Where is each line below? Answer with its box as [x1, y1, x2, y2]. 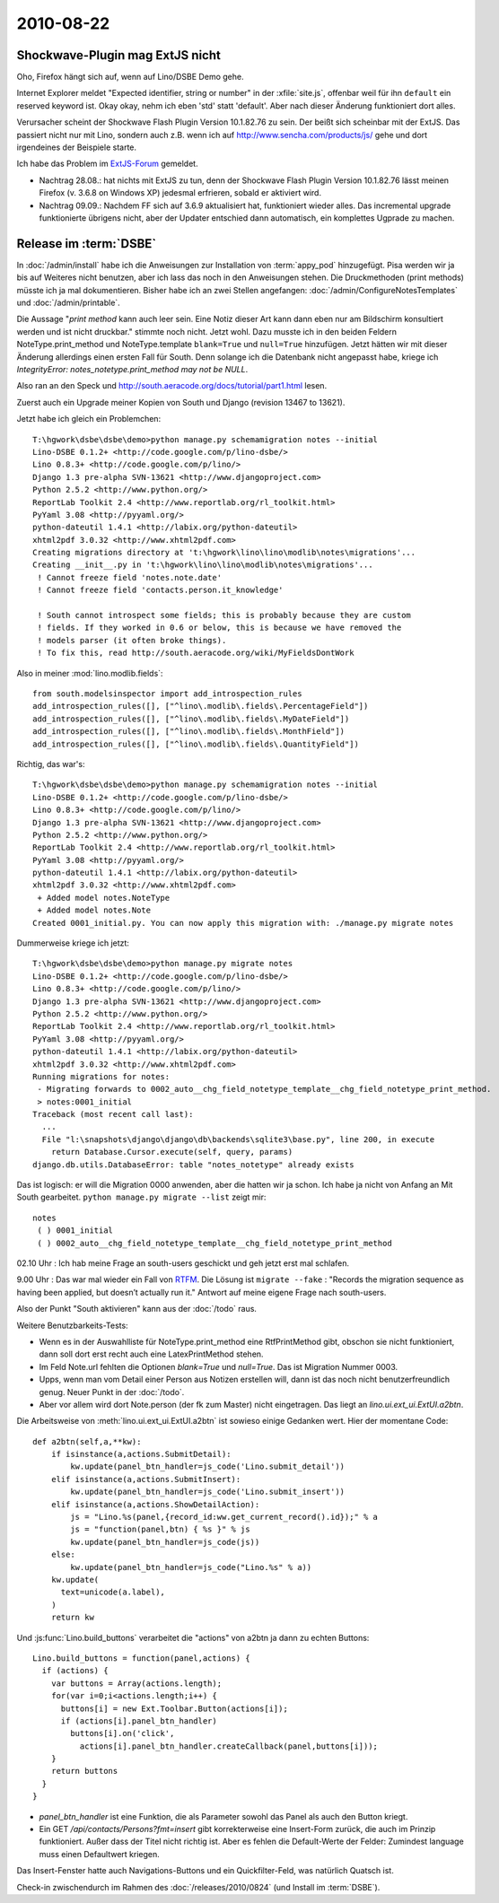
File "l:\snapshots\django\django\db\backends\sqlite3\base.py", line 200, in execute [41, 1134, 435, 1144]
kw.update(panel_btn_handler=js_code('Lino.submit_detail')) [70, 1462, 346, 1471]
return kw [50, 1612, 94, 1623]
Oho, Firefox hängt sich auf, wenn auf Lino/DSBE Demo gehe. [16, 72, 244, 83]
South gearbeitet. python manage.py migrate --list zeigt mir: [16, 1192, 267, 1202]
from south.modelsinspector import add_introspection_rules [32, 688, 302, 699]
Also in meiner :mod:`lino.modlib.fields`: [16, 668, 163, 678]
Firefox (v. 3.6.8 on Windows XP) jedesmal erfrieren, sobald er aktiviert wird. [39, 188, 322, 198]
